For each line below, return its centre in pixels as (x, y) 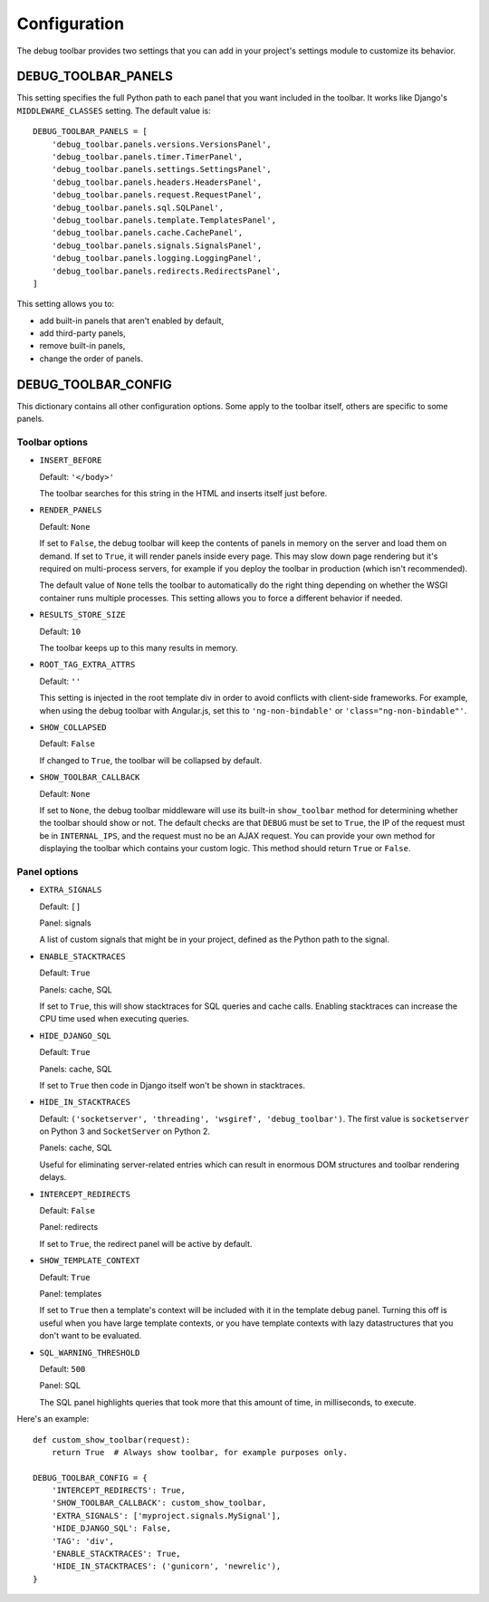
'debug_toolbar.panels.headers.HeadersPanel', (157, 182)
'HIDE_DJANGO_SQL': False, (111, 1529)
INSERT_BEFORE (71, 460)
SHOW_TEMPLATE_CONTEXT (90, 1261)
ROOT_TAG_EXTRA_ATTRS (87, 665)
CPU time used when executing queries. (115, 1019)
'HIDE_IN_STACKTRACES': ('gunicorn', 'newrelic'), (166, 1566)
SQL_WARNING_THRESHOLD (90, 1353)
